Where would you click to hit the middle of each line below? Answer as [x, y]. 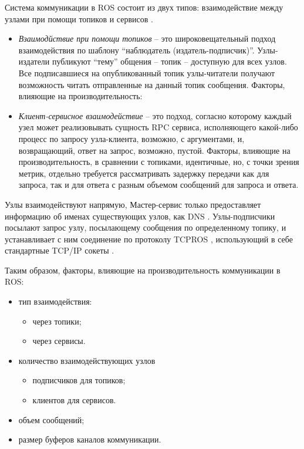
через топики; [57, 321]
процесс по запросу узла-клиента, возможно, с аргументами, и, [131, 138]
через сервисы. [59, 341]
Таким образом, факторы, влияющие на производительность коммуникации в [143, 270]
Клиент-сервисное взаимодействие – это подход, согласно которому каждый [155, 115]
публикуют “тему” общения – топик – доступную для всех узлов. [170, 61]
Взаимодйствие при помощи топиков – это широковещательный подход [147, 38]
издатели [34, 61]
